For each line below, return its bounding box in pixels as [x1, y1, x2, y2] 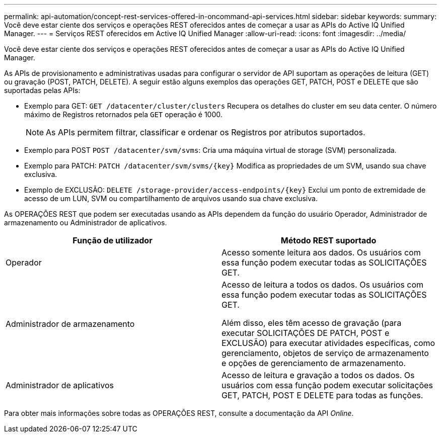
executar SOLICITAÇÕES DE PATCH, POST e [222, 328, 390, 338]
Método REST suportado [280, 235, 377, 245]
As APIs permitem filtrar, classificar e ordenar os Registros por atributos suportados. [46, 127, 365, 137]
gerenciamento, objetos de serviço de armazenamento [222, 348, 429, 358]
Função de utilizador [72, 235, 153, 245]
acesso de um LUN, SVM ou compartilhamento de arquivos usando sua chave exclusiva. [24, 194, 318, 203]
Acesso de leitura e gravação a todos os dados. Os [222, 370, 415, 380]
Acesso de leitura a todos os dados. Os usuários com [222, 280, 424, 290]
